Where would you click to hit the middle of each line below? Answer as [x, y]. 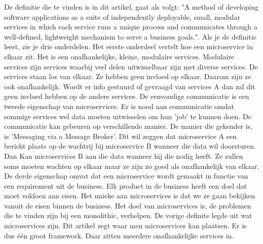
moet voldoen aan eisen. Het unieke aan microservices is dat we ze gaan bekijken [129, 196]
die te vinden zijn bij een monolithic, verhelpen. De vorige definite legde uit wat [128, 215]
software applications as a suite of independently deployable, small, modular [122, 16]
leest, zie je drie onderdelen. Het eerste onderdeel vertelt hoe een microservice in [129, 46]
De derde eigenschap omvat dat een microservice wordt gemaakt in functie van [126, 176]
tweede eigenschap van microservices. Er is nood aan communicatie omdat [119, 106]
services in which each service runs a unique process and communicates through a [131, 27]
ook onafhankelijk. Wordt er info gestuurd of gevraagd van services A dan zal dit [130, 86]
